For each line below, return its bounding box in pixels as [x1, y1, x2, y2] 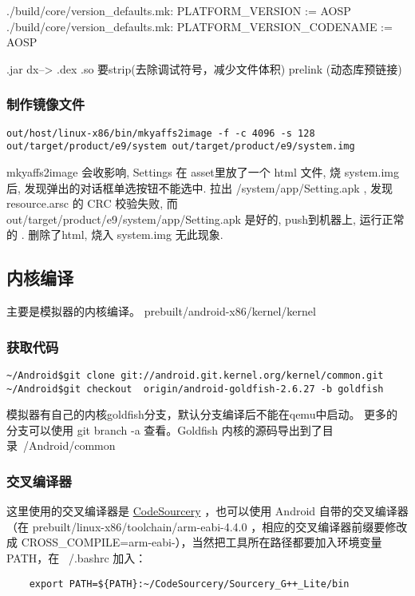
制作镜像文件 [6, 94, 85, 114]
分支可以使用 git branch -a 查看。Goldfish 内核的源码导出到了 [6, 421, 322, 438]
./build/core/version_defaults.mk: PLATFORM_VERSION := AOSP [6, 2, 351, 18]
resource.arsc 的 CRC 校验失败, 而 [6, 195, 178, 212]
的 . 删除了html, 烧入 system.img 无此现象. [6, 226, 223, 243]
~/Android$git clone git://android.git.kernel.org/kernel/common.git [6, 369, 384, 381]
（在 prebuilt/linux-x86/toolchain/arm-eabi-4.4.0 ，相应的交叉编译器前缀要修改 [6, 518, 408, 534]
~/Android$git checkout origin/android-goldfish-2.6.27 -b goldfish [6, 383, 384, 395]
